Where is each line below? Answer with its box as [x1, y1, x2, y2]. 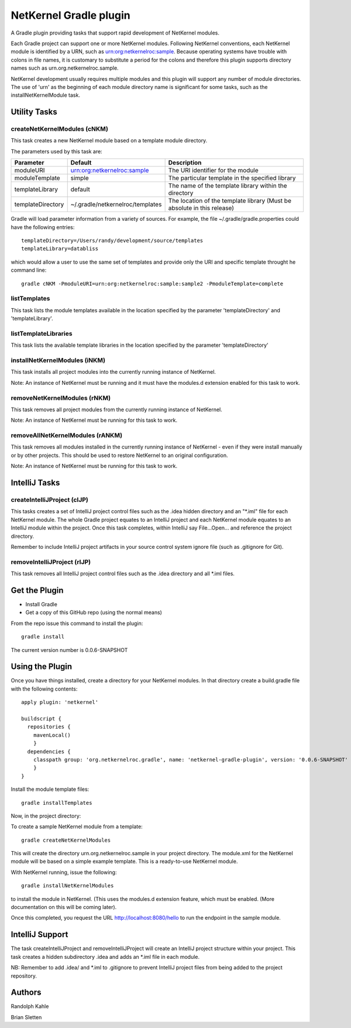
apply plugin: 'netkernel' [21, 699, 99, 706]
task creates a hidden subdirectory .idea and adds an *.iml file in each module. [11, 953, 200, 960]
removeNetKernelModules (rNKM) [11, 394, 111, 402]
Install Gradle [25, 600, 58, 607]
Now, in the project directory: [11, 812, 81, 819]
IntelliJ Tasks [11, 478, 60, 488]
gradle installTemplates [21, 800, 92, 806]
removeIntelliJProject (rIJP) [11, 558, 91, 566]
